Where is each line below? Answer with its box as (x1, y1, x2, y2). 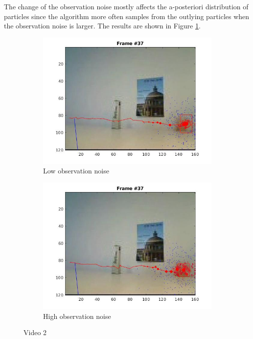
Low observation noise (43, 166, 109, 176)
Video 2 (23, 327, 47, 338)
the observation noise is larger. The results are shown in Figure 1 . (4, 21, 201, 31)
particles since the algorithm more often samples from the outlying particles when (4, 11, 250, 21)
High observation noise (43, 311, 111, 321)
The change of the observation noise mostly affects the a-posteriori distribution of (4, 1, 249, 11)
